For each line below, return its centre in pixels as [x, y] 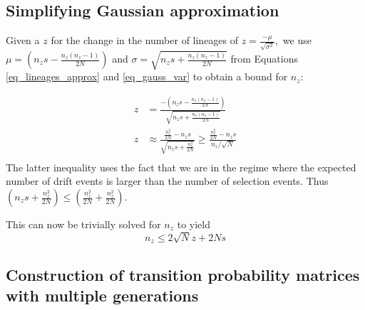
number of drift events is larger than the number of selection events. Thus [167, 181]
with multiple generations [102, 295]
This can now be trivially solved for [83, 224]
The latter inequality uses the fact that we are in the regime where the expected [181, 167]
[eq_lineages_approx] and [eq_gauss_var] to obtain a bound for [147, 76]
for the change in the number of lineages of [145, 40]
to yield [194, 224]
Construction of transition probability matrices [183, 274]
